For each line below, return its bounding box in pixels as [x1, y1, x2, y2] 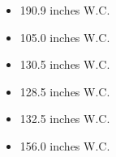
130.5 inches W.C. [19, 56, 110, 73]
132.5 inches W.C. [19, 110, 110, 127]
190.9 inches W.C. [19, 2, 110, 18]
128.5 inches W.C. [19, 83, 110, 100]
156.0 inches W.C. [19, 137, 110, 154]
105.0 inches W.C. [19, 28, 110, 45]
